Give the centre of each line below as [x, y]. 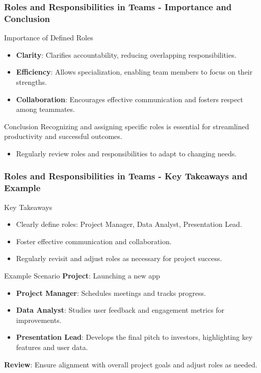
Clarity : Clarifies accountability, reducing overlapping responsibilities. [126, 54]
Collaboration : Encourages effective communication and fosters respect [129, 99]
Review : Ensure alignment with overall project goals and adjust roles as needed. [131, 364]
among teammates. [45, 109]
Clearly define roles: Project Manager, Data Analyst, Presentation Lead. [129, 224]
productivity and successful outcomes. [63, 136]
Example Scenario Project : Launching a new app [82, 275]
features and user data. [52, 347]
